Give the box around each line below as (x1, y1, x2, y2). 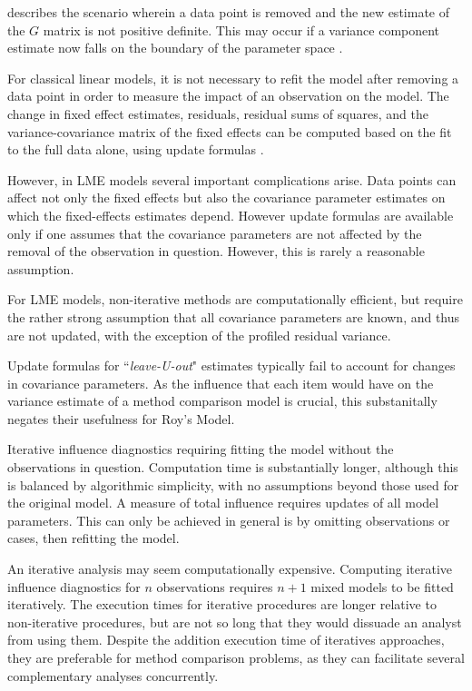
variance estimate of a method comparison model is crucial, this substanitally (7, 391, 438, 410)
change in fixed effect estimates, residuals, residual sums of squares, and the (7, 104, 428, 123)
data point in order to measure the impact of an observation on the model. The (7, 86, 449, 105)
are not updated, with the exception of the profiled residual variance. (7, 325, 391, 344)
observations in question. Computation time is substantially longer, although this (7, 458, 458, 477)
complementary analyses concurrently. (7, 666, 219, 685)
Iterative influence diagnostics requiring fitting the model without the (7, 439, 394, 459)
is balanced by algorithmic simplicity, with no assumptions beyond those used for (7, 475, 459, 494)
